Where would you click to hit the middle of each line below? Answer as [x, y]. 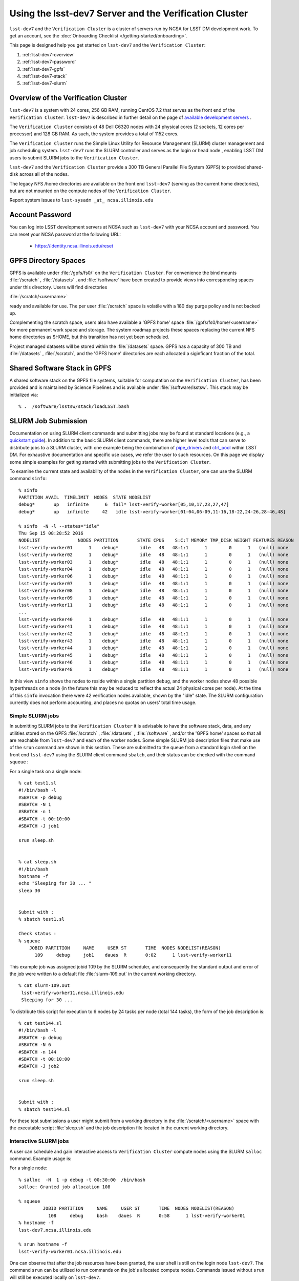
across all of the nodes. [44, 174]
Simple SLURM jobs [34, 716]
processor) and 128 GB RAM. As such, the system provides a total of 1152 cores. [94, 134]
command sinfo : [28, 479]
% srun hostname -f [43, 1244]
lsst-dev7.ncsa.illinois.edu [55, 1230]
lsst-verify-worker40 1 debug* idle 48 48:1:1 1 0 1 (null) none [154, 619]
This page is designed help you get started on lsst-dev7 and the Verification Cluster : [108, 45]
